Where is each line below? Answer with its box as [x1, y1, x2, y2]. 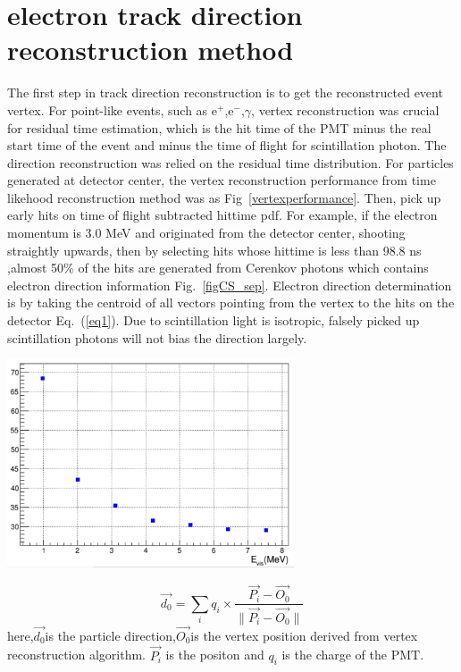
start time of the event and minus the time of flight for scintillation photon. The [7, 136, 447, 155]
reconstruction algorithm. [7, 645, 146, 664]
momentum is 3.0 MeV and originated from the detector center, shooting [7, 223, 406, 242]
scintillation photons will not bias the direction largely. [7, 328, 307, 347]
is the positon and [165, 645, 264, 664]
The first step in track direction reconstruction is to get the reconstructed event [7, 83, 443, 102]
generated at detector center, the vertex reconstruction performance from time [7, 171, 436, 189]
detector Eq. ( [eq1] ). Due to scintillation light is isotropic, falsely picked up [7, 311, 420, 330]
